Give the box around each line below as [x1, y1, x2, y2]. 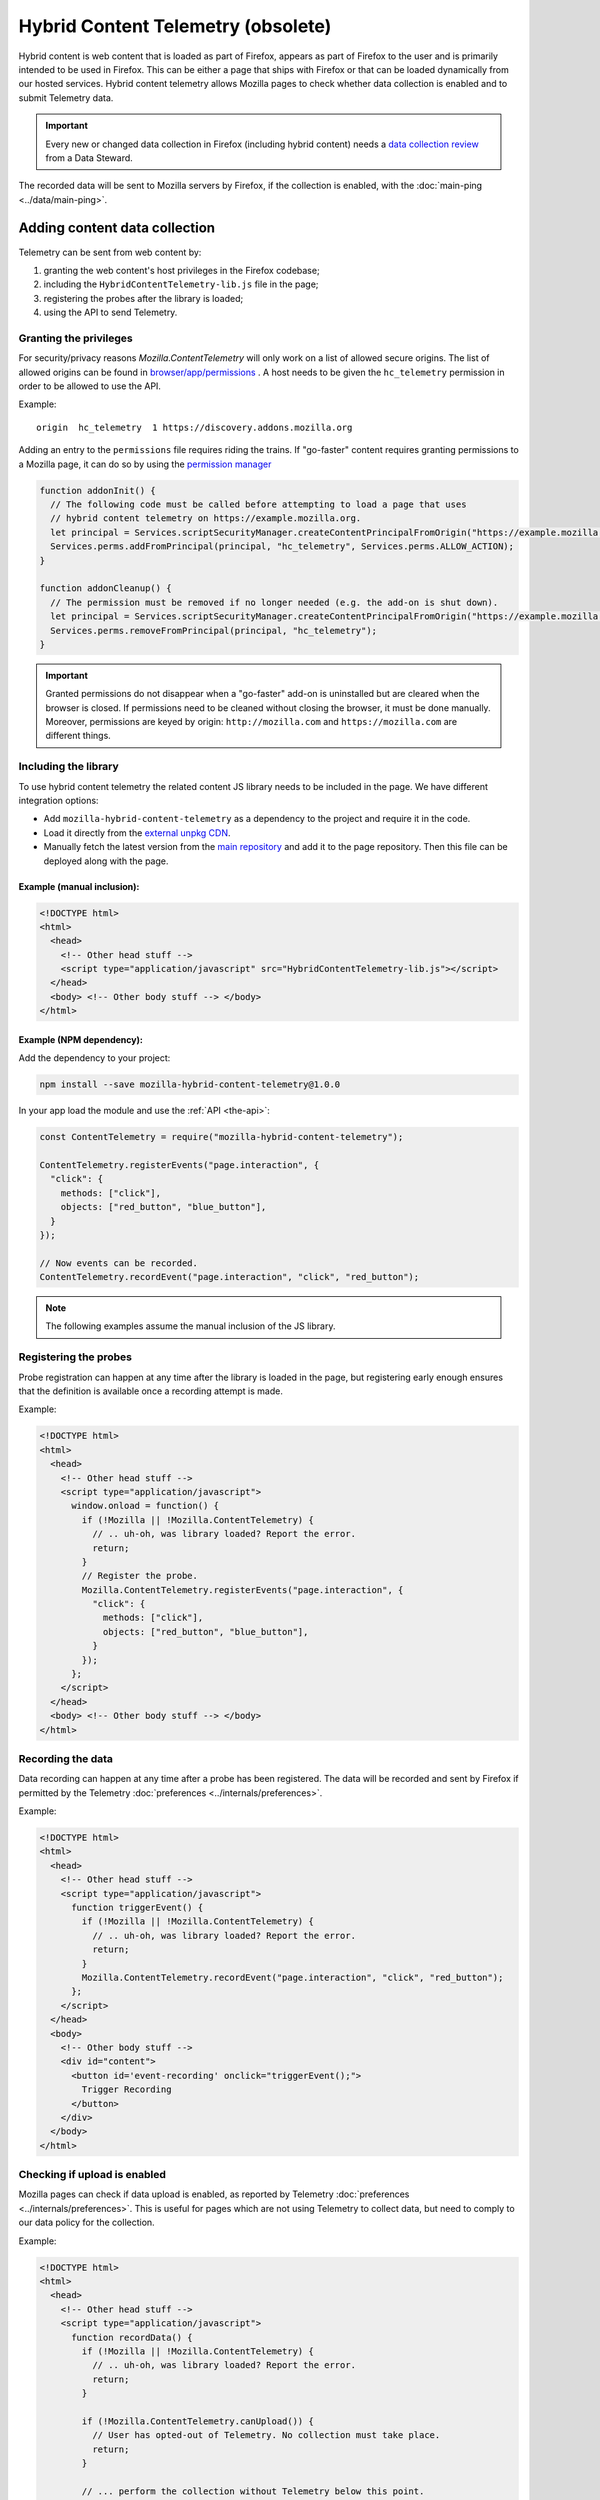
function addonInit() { [39, 485, 157, 496]
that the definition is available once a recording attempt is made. [18, 1385, 284, 1397]
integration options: [18, 794, 99, 806]
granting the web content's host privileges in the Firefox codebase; [43, 264, 320, 276]
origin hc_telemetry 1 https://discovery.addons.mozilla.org [36, 421, 353, 433]
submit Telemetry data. [18, 91, 114, 104]
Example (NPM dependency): [18, 1033, 144, 1045]
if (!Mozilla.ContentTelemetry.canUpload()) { [81, 2415, 314, 2427]
